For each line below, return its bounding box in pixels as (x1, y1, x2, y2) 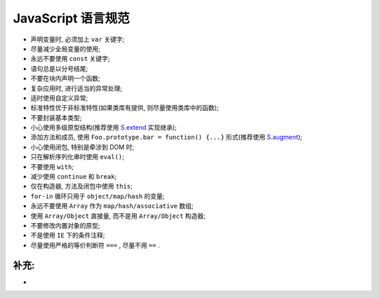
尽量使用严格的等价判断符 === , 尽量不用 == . (30, 241, 160, 249)
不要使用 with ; (30, 162, 74, 171)
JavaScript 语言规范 (13, 11, 130, 26)
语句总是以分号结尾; (30, 64, 88, 73)
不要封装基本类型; (30, 113, 82, 122)
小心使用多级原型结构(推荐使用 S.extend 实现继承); (30, 123, 177, 132)
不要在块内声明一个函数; (30, 74, 101, 83)
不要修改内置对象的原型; (30, 221, 101, 229)
